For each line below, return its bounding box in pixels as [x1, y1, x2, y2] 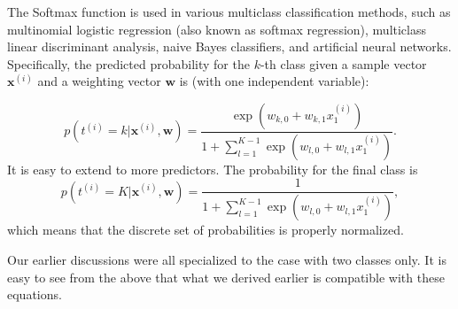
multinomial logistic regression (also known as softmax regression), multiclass [7, 19, 427, 38]
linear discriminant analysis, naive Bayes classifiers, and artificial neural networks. [7, 37, 452, 56]
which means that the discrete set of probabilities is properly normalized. [7, 220, 404, 239]
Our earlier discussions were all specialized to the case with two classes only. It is [7, 250, 446, 268]
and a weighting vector [37, 72, 161, 90]
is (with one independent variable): [179, 72, 369, 90]
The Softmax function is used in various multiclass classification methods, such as [7, 3, 451, 20]
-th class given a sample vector [260, 54, 427, 73]
